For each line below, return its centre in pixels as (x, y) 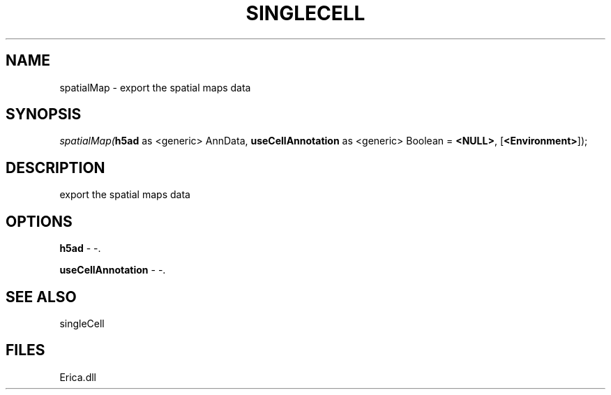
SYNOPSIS (44, 114)
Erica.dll (78, 377)
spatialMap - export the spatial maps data (155, 87)
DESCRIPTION (55, 167)
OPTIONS (39, 221)
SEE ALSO (41, 297)
